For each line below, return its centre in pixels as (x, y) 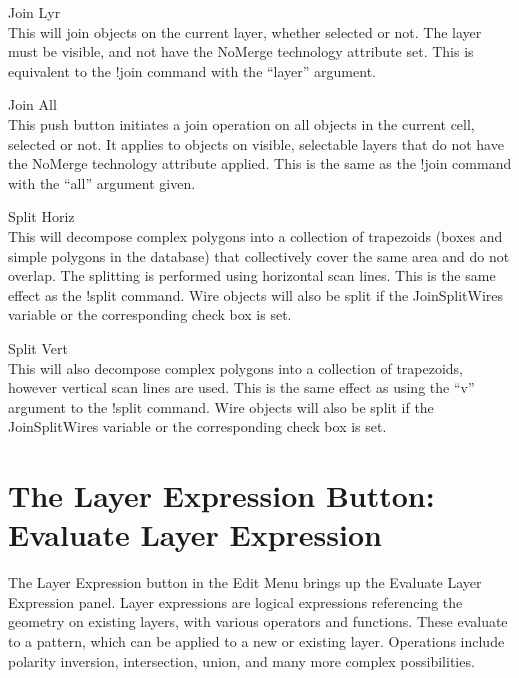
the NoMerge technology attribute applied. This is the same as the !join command (260, 163)
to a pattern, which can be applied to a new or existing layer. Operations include (256, 640)
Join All (32, 104)
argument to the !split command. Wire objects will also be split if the (221, 406)
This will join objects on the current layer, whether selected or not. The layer (245, 31)
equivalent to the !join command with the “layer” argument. (192, 70)
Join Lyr (34, 12)
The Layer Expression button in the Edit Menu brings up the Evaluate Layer (245, 582)
